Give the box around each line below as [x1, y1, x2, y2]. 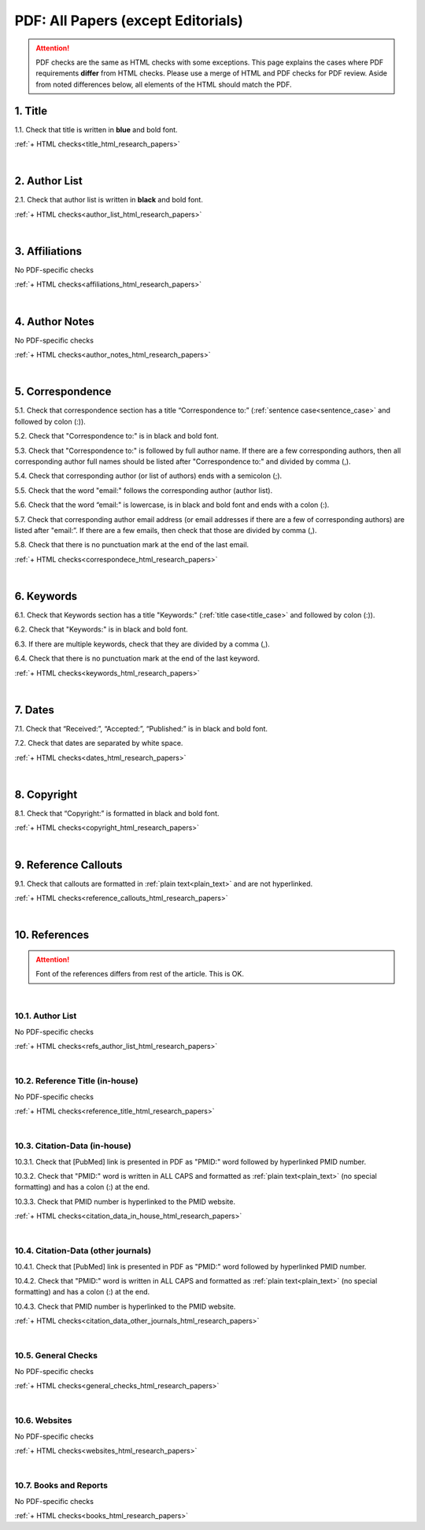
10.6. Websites [14, 1415, 72, 1426]
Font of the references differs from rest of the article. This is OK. [35, 969, 244, 979]
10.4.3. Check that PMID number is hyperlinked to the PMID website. [14, 1302, 236, 1311]
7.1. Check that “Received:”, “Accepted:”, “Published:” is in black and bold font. [14, 724, 268, 733]
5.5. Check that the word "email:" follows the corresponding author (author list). [14, 485, 273, 495]
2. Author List [14, 174, 83, 188]
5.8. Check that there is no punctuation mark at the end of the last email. [14, 540, 249, 550]
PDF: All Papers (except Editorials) [14, 12, 244, 29]
